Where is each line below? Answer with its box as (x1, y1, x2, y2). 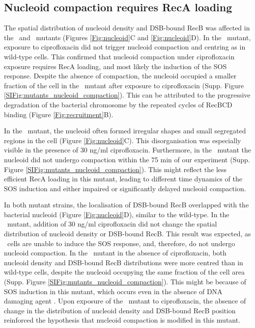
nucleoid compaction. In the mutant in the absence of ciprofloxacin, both (4, 248, 227, 258)
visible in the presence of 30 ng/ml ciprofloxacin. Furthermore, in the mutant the (4, 145, 252, 155)
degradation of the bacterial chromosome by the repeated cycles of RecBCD (4, 99, 232, 109)
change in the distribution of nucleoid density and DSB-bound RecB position (4, 305, 236, 315)
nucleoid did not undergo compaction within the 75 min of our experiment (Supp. (4, 154, 250, 164)
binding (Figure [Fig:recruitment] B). (4, 109, 113, 119)
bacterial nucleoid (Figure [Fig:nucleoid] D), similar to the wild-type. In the (4, 209, 229, 219)
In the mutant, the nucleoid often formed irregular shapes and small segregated (4, 126, 246, 136)
